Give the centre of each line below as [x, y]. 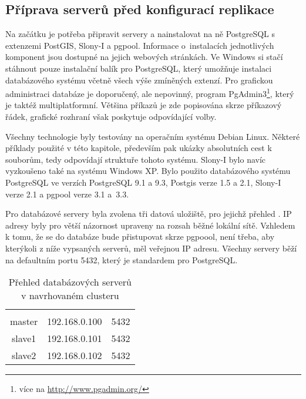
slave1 [24, 338]
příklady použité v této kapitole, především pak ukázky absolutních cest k [139, 148]
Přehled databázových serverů [70, 282]
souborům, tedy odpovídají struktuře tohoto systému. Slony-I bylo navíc [136, 159]
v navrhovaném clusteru [70, 296]
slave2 [24, 356]
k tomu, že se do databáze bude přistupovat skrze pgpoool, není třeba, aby [140, 237]
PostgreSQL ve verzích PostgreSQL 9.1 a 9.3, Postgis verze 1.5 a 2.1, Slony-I [143, 182]
